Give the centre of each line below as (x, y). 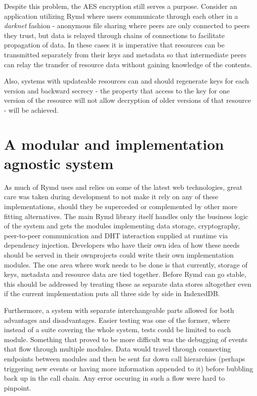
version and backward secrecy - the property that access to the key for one (117, 90)
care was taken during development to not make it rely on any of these (111, 197)
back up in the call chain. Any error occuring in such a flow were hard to (114, 378)
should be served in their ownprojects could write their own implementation (119, 255)
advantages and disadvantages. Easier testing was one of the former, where (117, 320)
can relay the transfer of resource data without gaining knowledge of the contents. (128, 64)
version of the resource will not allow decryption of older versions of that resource (128, 100)
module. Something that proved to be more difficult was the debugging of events (126, 339)
